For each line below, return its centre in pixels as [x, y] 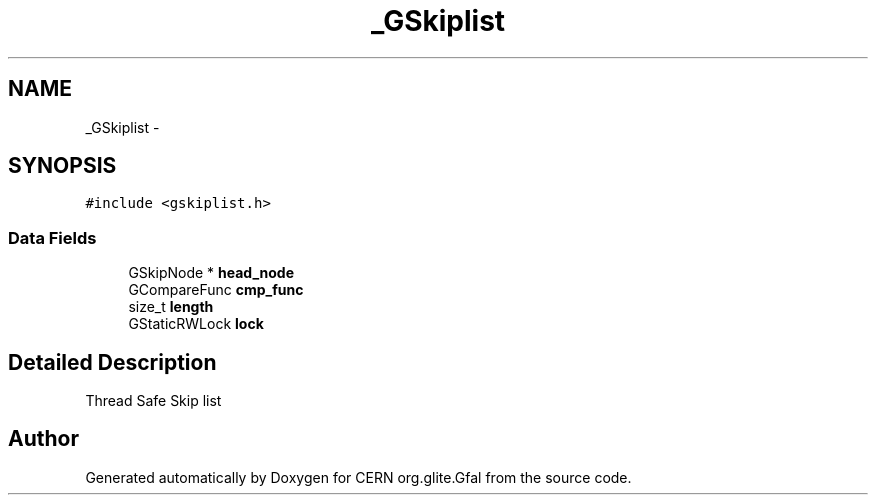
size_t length [171, 307]
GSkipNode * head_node [211, 273]
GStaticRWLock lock [196, 324]
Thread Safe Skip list [153, 401]
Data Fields [52, 237]
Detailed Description [112, 362]
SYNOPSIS [62, 166]
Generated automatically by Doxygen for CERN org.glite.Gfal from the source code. [358, 477]
